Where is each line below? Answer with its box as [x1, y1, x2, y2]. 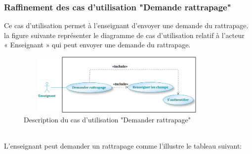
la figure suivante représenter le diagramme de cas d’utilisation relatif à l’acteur [4, 30, 245, 40]
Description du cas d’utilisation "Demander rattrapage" [24, 114, 191, 124]
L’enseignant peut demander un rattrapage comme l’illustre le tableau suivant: [4, 141, 242, 151]
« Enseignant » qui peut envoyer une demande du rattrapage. [4, 39, 191, 50]
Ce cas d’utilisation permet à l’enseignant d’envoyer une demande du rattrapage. [4, 20, 249, 31]
